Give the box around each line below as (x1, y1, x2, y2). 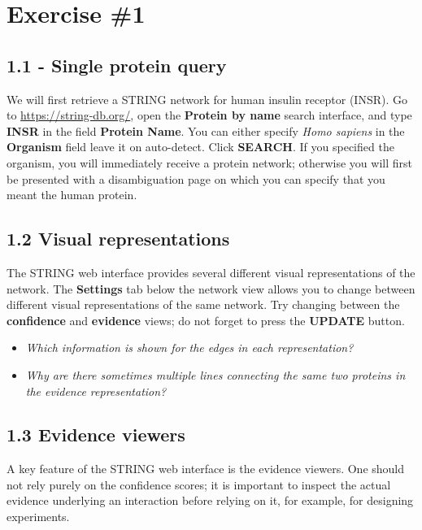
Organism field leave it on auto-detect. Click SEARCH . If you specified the (7, 138, 394, 155)
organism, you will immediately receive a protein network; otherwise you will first (7, 154, 412, 171)
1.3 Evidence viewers (7, 422, 185, 447)
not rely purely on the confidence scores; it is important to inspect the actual (7, 476, 391, 493)
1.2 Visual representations (7, 226, 230, 251)
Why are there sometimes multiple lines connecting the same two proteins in (25, 366, 406, 383)
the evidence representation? (25, 382, 167, 399)
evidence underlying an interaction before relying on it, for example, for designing (7, 492, 414, 509)
